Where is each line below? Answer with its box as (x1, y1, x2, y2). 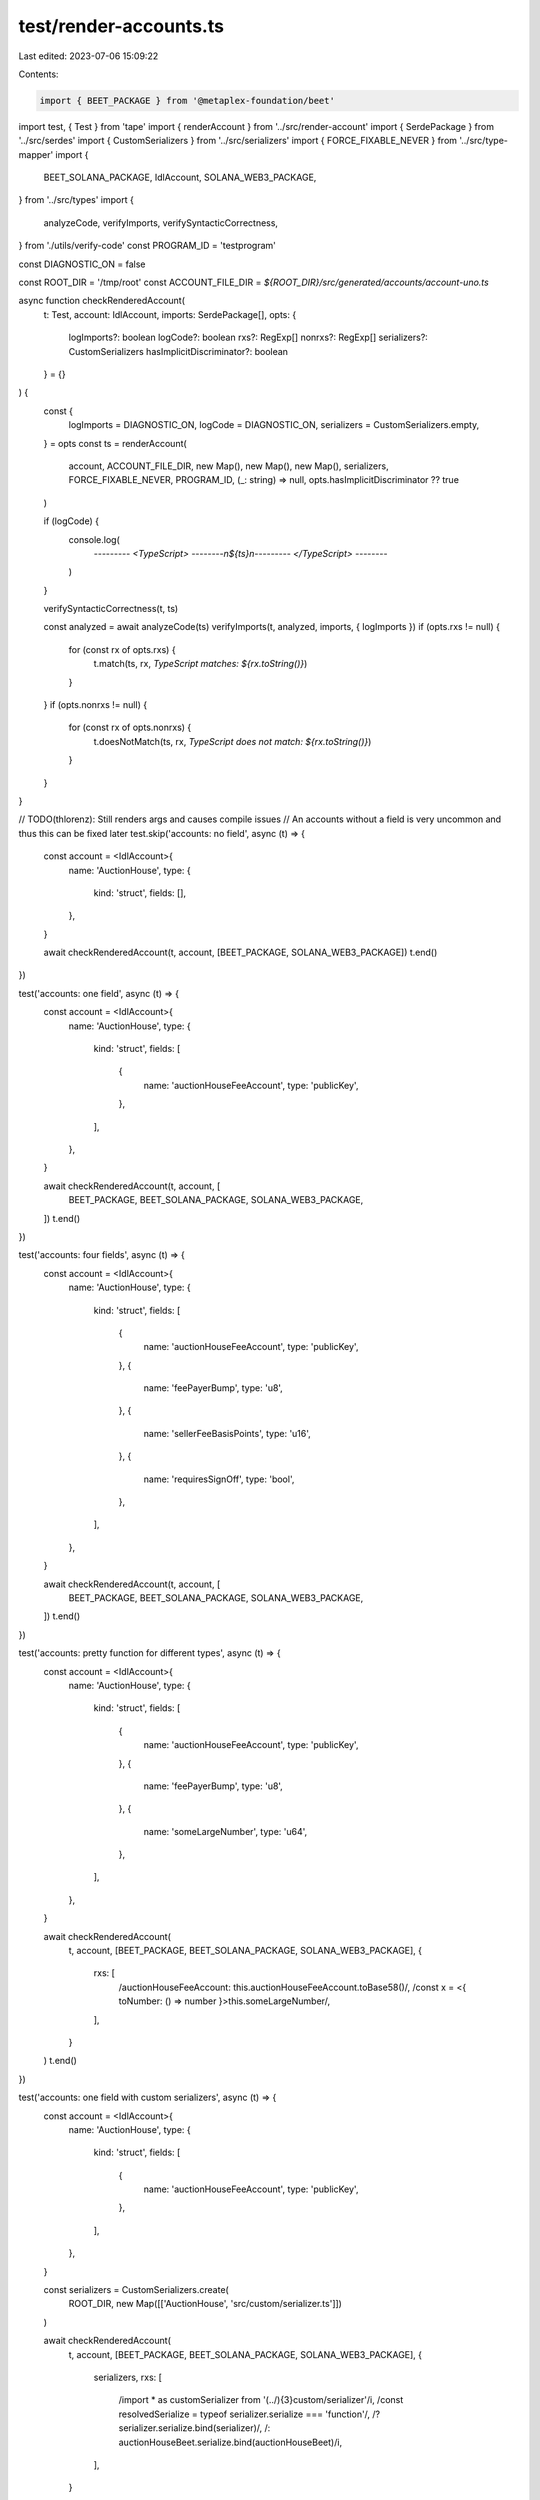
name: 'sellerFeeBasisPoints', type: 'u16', (143, 1427, 312, 1439)
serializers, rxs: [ (93, 2371, 162, 2383)
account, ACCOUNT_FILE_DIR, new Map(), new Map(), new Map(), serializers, (68, 460, 389, 472)
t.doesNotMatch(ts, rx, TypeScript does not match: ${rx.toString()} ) (93, 735, 372, 747)
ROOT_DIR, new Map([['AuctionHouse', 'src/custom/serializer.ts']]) (68, 2298, 342, 2310)
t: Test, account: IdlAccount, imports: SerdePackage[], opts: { (43, 308, 297, 320)
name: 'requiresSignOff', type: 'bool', (143, 1473, 295, 1485)
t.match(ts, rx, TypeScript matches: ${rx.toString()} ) (93, 658, 308, 670)
